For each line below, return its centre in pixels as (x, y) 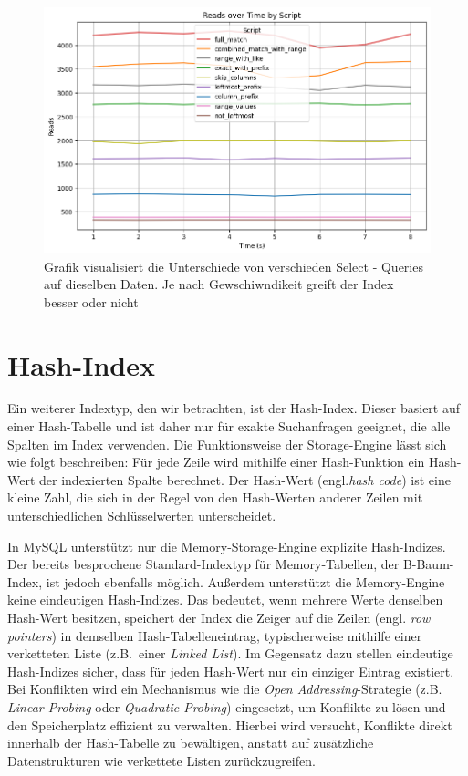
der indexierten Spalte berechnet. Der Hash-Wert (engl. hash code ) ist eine (245, 479)
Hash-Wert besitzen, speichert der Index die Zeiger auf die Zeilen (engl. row (219, 618)
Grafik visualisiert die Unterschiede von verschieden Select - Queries (234, 266)
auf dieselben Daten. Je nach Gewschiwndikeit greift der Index (219, 284)
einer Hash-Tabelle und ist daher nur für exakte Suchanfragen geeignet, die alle (229, 426)
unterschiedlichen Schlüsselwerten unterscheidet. (142, 516)
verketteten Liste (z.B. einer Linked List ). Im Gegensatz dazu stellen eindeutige (230, 653)
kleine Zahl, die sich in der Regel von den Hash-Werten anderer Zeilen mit (215, 497)
